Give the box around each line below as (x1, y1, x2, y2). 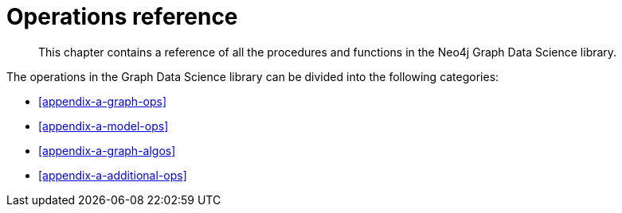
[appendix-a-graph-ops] (38, 94, 167, 108)
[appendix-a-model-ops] (38, 118, 169, 133)
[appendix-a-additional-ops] (38, 168, 187, 182)
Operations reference (6, 3, 238, 30)
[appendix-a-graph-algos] (38, 143, 176, 157)
